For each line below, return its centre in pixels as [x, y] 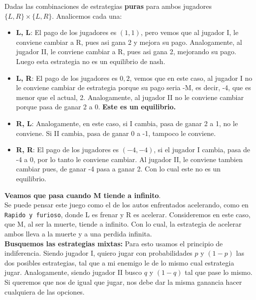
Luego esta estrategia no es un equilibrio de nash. [91, 61]
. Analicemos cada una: [87, 16]
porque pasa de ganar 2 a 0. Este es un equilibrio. [96, 107]
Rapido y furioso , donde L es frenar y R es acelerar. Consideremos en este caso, [128, 214]
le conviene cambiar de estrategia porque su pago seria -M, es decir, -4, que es [133, 87]
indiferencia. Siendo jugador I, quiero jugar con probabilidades [98, 253]
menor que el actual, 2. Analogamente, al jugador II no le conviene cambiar [130, 97]
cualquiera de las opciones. [45, 291]
